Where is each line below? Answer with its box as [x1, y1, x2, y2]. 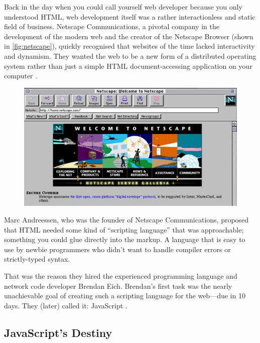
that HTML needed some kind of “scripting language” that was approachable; [4, 224, 244, 235]
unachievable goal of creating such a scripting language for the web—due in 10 [4, 290, 245, 301]
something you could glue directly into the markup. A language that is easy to [4, 234, 245, 245]
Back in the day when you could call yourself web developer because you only [4, 2, 242, 12]
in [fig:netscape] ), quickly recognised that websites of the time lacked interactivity [4, 41, 255, 51]
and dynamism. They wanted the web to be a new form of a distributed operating [4, 50, 256, 61]
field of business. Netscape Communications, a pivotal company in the [4, 21, 219, 32]
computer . [4, 70, 38, 81]
